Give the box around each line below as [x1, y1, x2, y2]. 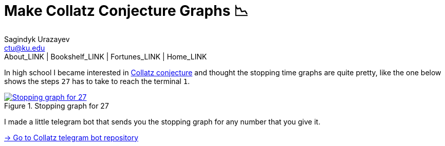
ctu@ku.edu [4, 43, 45, 52]
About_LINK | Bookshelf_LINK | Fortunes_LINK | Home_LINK [4, 52, 207, 61]
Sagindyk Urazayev [4, 34, 70, 44]
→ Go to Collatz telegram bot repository [4, 133, 139, 142]
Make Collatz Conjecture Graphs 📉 [4, 2, 249, 19]
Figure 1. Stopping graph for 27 [4, 101, 109, 110]
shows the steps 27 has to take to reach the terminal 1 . [4, 76, 190, 86]
